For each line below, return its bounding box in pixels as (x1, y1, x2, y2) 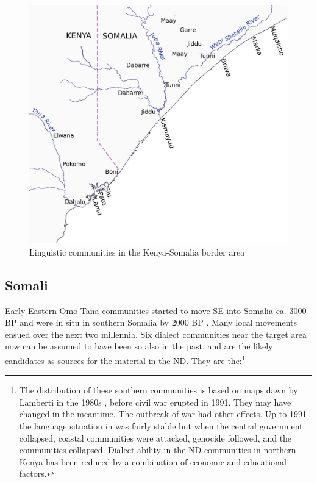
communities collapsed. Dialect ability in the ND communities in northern (19, 443, 296, 456)
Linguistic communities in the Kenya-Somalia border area (29, 245, 245, 258)
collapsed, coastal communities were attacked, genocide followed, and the (19, 431, 292, 444)
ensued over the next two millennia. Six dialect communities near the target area (5, 327, 307, 340)
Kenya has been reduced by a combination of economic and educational (19, 455, 287, 468)
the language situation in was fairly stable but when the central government (19, 420, 303, 432)
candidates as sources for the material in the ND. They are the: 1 (5, 352, 246, 367)
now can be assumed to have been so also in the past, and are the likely (5, 340, 273, 352)
